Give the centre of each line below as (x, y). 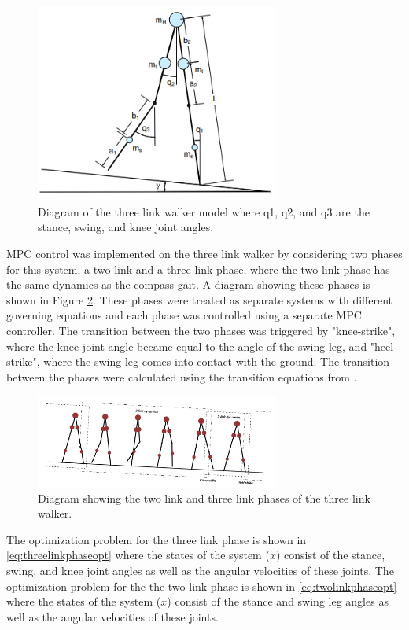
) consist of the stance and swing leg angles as (278, 601)
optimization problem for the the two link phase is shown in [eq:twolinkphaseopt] (202, 586)
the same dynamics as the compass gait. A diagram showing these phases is (188, 284)
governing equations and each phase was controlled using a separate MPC (184, 315)
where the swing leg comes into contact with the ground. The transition (217, 361)
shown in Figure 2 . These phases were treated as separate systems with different (199, 299)
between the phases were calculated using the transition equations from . (182, 376)
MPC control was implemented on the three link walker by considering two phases (204, 253)
